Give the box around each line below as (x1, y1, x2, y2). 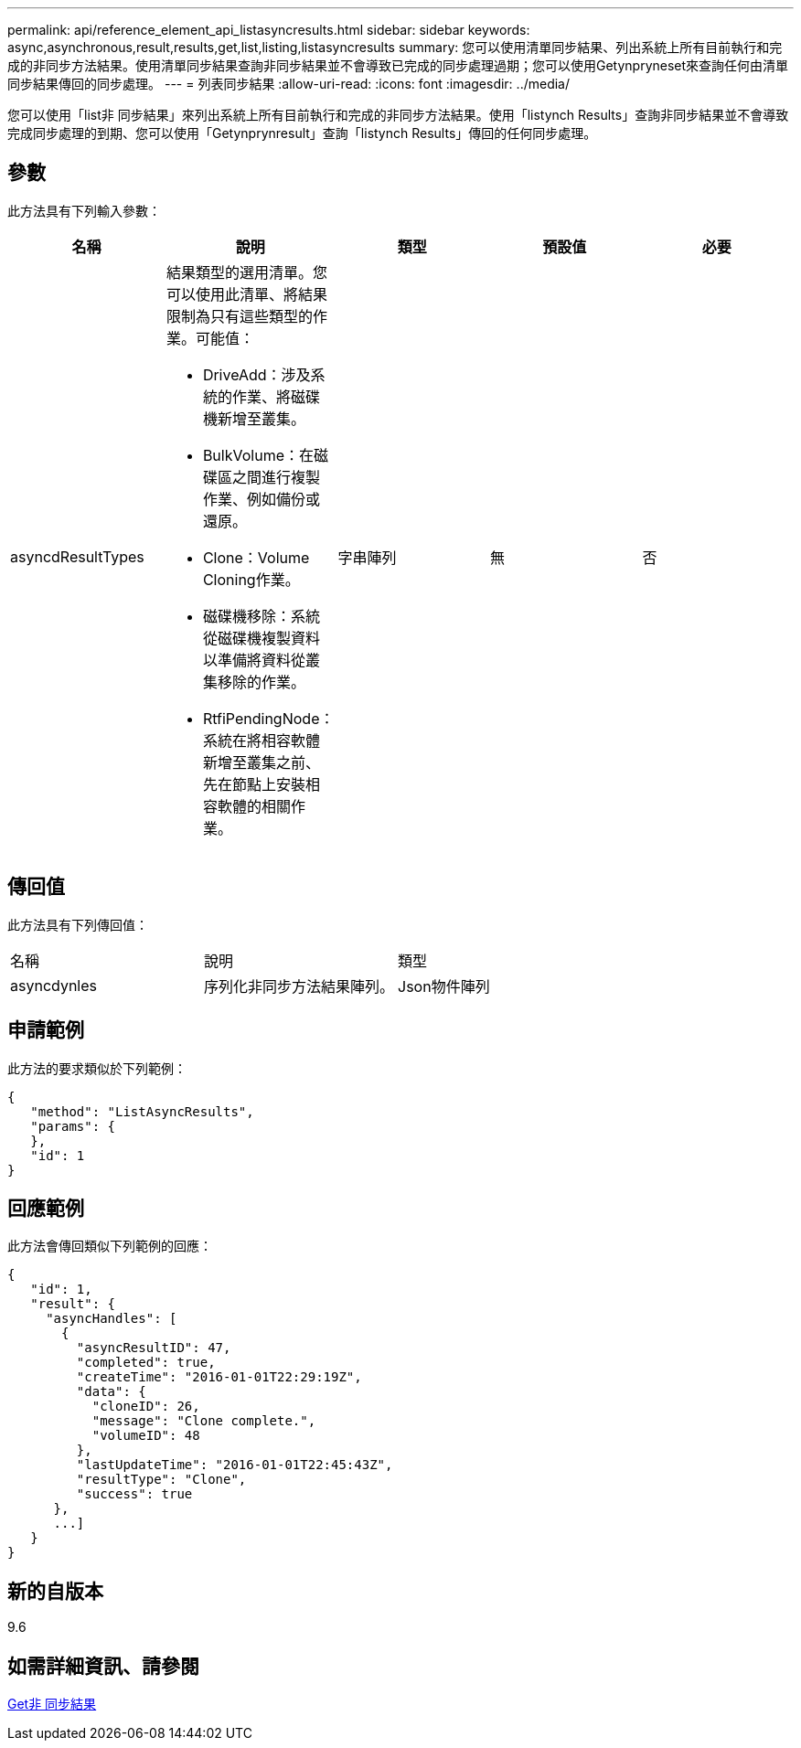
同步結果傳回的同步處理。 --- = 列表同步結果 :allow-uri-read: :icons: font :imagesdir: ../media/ (7, 76, 571, 91)
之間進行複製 (231, 467, 320, 486)
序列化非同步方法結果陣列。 (204, 976, 395, 996)
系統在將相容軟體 (202, 730, 320, 750)
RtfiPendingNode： (202, 709, 335, 728)
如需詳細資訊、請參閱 (7, 1654, 199, 1678)
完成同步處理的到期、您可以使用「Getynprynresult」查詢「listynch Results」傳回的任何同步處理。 (7, 125, 597, 141)
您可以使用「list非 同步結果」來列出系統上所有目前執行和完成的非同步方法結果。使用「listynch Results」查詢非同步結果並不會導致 (7, 107, 789, 123)
